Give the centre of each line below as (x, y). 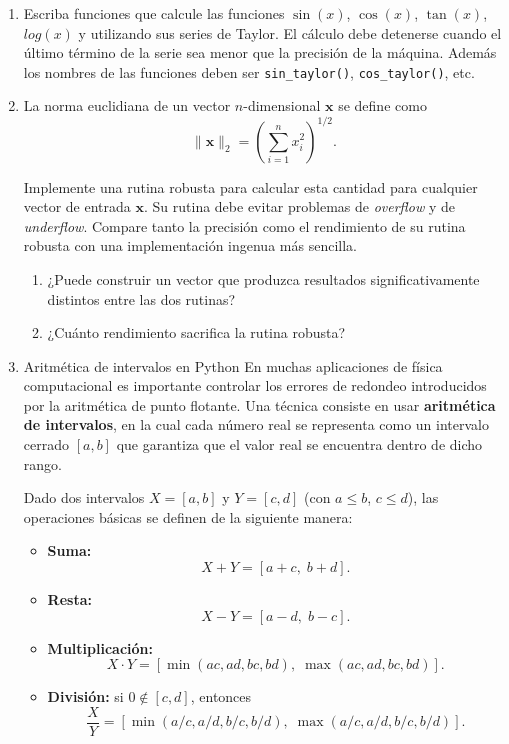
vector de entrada (77, 206)
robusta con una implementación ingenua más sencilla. (190, 245)
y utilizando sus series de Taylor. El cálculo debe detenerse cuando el (290, 32)
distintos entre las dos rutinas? (141, 298)
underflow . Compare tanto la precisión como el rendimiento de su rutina (244, 225)
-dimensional (282, 105)
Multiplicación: (100, 647)
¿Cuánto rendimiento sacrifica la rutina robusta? (196, 332)
